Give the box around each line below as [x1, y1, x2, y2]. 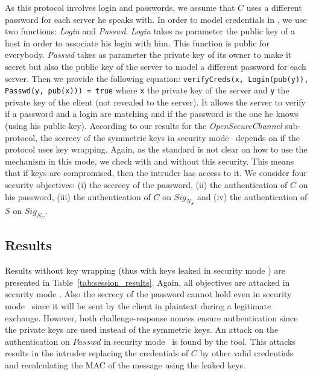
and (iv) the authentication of [197, 190, 308, 203]
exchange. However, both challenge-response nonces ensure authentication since [5, 311, 298, 324]
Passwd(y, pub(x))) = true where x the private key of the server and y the [5, 84, 289, 96]
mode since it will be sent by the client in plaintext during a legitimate [5, 300, 271, 312]
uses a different [246, 1, 302, 13]
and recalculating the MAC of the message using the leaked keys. [5, 358, 245, 371]
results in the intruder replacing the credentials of [5, 347, 189, 359]
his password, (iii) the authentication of [5, 190, 151, 203]
